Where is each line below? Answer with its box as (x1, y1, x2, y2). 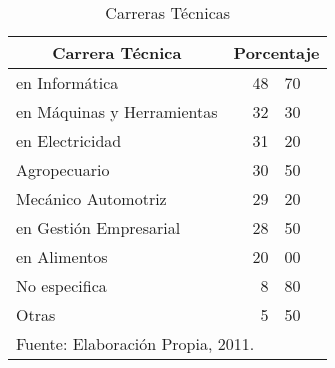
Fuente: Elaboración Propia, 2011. (16, 332, 255, 355)
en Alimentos (16, 245, 108, 268)
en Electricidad (16, 129, 122, 152)
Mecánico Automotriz (16, 187, 167, 210)
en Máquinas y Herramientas (16, 100, 218, 123)
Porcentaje (233, 41, 320, 64)
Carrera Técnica (52, 41, 182, 64)
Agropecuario (16, 158, 110, 181)
